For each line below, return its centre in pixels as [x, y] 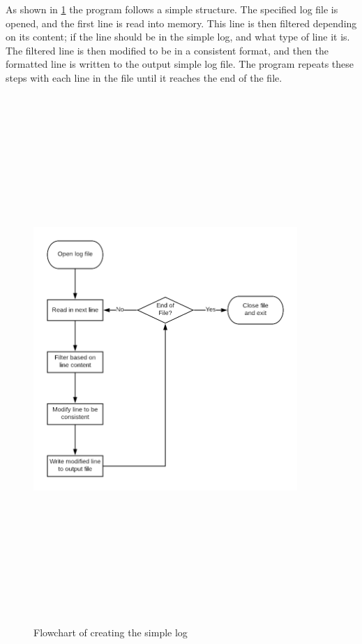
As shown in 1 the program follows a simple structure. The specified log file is [172, 9]
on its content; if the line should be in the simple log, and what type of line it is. [178, 37]
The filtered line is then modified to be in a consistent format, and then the [167, 50]
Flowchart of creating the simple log [111, 632]
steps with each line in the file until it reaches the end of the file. [144, 77]
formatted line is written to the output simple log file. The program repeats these [180, 64]
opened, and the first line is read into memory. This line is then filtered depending [181, 23]
